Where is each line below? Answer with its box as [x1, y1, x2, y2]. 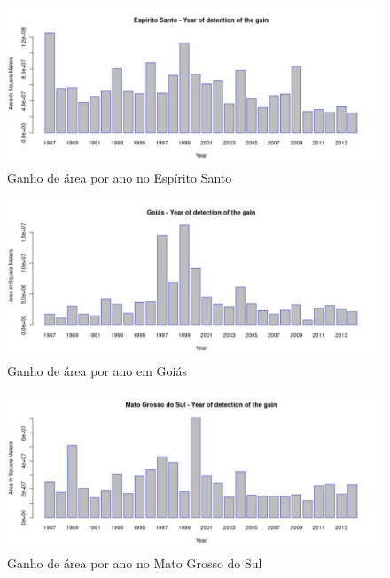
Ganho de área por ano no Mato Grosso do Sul [7, 553, 262, 572]
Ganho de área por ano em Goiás [7, 361, 187, 379]
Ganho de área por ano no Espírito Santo [7, 168, 232, 187]
